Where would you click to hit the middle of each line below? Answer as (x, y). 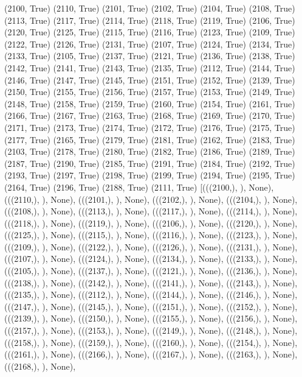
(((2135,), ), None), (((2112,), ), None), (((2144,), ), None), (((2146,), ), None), (151, 294)
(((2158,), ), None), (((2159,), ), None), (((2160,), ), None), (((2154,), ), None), (151, 342)
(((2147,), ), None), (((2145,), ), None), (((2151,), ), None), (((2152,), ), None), (151, 306)
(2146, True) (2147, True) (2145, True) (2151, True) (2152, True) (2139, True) (150, 79)
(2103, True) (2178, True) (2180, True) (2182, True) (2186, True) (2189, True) (150, 151)
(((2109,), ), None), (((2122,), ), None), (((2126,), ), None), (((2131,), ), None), (151, 246)
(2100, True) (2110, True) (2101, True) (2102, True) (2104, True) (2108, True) (150, 8)
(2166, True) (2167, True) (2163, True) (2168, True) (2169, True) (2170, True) (150, 115)
